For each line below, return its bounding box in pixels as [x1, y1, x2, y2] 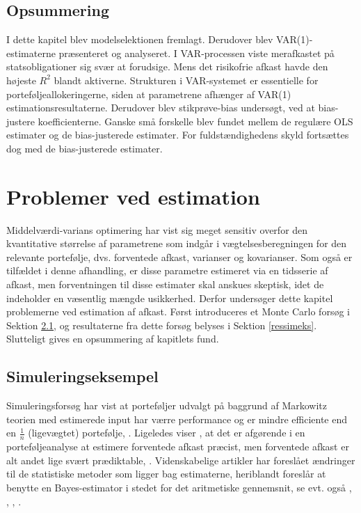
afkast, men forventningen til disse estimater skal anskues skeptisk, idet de [6, 277, 324, 292]
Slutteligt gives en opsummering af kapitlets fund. [6, 331, 219, 346]
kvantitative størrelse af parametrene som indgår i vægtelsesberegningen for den [6, 236, 347, 251]
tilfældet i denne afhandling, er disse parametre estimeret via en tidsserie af [6, 263, 328, 278]
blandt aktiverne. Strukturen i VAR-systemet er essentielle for [54, 72, 319, 87]
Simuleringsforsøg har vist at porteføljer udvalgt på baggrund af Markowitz [6, 398, 328, 413]
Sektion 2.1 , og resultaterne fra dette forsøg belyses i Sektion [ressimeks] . [6, 317, 317, 332]
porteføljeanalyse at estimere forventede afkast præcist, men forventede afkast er [6, 439, 349, 454]
